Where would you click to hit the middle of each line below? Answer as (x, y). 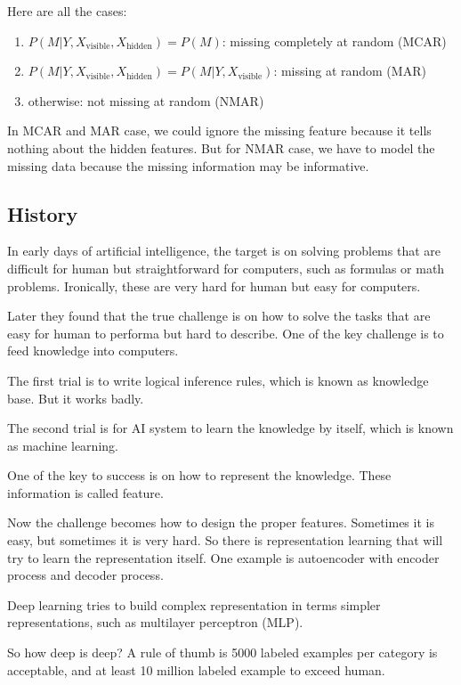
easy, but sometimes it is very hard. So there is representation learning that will (225, 540)
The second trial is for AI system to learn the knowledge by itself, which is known (230, 428)
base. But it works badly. (76, 398)
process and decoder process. (85, 575)
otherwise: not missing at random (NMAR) (146, 100)
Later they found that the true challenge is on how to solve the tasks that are (219, 316)
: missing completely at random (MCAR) (334, 41)
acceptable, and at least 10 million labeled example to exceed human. (196, 669)
